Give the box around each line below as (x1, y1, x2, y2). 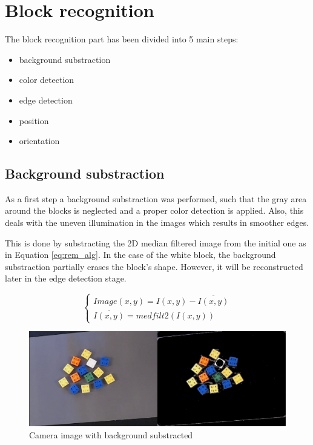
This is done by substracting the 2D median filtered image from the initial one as (5, 236, 306, 249)
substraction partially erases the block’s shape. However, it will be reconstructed (5, 260, 303, 272)
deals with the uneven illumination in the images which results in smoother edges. (5, 216, 309, 229)
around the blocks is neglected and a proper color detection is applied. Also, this (5, 204, 304, 217)
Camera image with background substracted (29, 428, 193, 441)
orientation (19, 134, 60, 147)
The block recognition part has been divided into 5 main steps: (5, 33, 239, 45)
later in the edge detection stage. (5, 272, 127, 285)
